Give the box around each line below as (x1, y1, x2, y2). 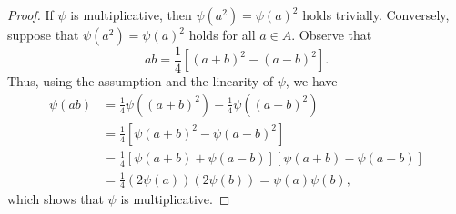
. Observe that (291, 25, 372, 44)
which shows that (7, 190, 104, 209)
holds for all (188, 25, 256, 44)
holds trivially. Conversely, (302, 5, 450, 24)
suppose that (7, 25, 79, 44)
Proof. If (7, 5, 54, 24)
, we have (285, 72, 338, 91)
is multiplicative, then (70, 5, 192, 24)
